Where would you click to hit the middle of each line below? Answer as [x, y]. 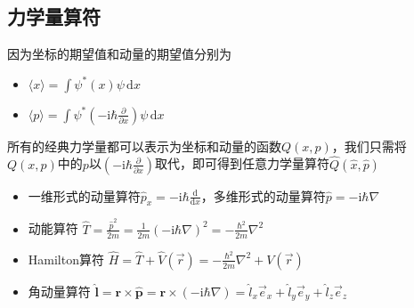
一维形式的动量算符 [84, 195]
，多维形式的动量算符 [263, 195]
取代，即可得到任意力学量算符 [243, 163]
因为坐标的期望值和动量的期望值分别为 [119, 54]
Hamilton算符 [66, 259]
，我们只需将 [369, 146]
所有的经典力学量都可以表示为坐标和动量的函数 [144, 146]
